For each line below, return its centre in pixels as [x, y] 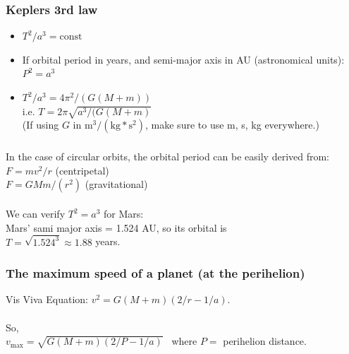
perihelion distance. [265, 341]
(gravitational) [116, 184]
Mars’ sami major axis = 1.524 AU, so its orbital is [116, 227]
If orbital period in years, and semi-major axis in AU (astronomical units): [183, 59]
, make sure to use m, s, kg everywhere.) [232, 125]
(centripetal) [82, 170]
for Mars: [124, 214]
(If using [41, 125]
